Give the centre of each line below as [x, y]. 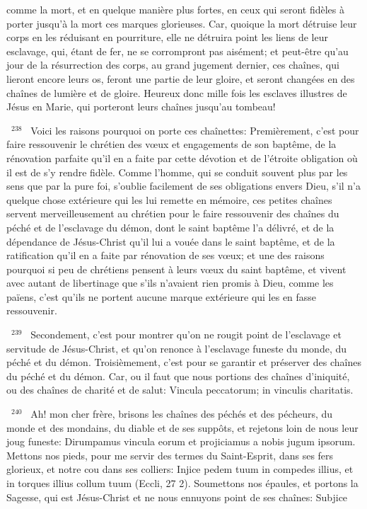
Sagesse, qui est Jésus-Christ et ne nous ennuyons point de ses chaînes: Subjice [177, 497]
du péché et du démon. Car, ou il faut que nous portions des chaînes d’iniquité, [178, 376]
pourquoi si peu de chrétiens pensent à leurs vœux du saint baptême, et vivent [176, 269]
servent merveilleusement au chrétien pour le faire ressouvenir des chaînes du [173, 213]
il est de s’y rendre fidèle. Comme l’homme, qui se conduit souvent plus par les [177, 172]
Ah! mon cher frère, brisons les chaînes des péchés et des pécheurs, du [182, 414]
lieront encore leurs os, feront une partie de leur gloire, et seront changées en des [181, 78]
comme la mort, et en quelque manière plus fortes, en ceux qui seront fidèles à [175, 9]
